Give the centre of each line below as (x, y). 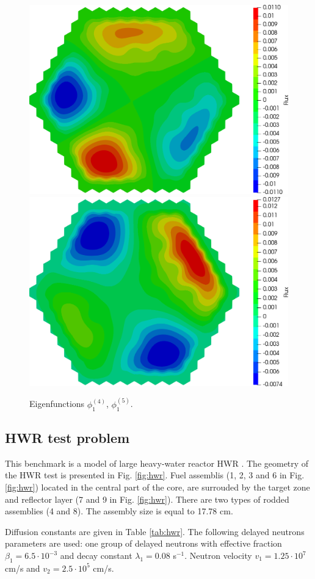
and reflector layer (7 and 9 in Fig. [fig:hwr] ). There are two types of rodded (147, 499)
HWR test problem (67, 438)
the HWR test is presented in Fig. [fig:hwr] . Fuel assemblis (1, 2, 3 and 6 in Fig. (155, 475)
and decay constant (96, 556)
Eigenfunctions (57, 404)
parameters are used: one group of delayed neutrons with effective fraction (143, 543)
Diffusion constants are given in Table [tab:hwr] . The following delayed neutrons (155, 531)
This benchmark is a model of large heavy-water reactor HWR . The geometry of (157, 463)
